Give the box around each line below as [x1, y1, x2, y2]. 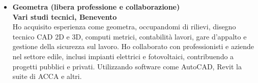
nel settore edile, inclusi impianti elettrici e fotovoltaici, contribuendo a [12, 51, 234, 61]
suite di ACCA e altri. [12, 71, 82, 81]
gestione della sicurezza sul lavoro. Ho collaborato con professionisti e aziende [12, 41, 254, 52]
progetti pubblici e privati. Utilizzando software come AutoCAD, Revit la [12, 61, 242, 71]
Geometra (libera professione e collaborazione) [12, 2, 180, 12]
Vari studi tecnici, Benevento [12, 11, 117, 22]
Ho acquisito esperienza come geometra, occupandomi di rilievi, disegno [12, 21, 236, 32]
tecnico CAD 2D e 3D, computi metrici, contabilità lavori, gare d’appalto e [12, 31, 247, 41]
